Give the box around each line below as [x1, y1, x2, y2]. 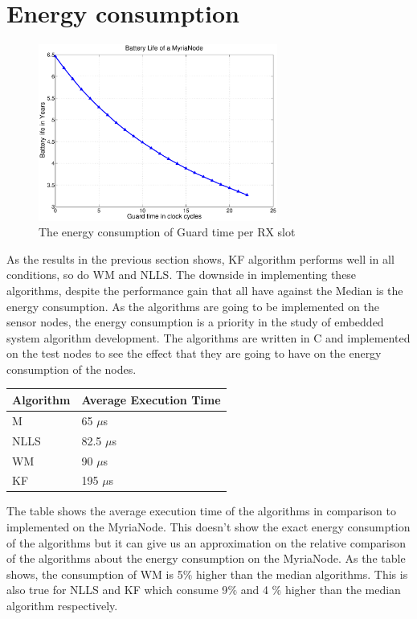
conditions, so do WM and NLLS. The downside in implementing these [6, 266, 357, 283]
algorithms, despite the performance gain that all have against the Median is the [6, 281, 403, 298]
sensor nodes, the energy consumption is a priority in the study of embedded [6, 314, 384, 330]
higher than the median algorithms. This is [195, 565, 408, 582]
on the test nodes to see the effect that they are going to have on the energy [6, 345, 382, 362]
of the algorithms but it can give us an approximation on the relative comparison [6, 534, 407, 551]
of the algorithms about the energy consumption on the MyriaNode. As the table [6, 550, 406, 567]
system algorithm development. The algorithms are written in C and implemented [6, 329, 411, 346]
